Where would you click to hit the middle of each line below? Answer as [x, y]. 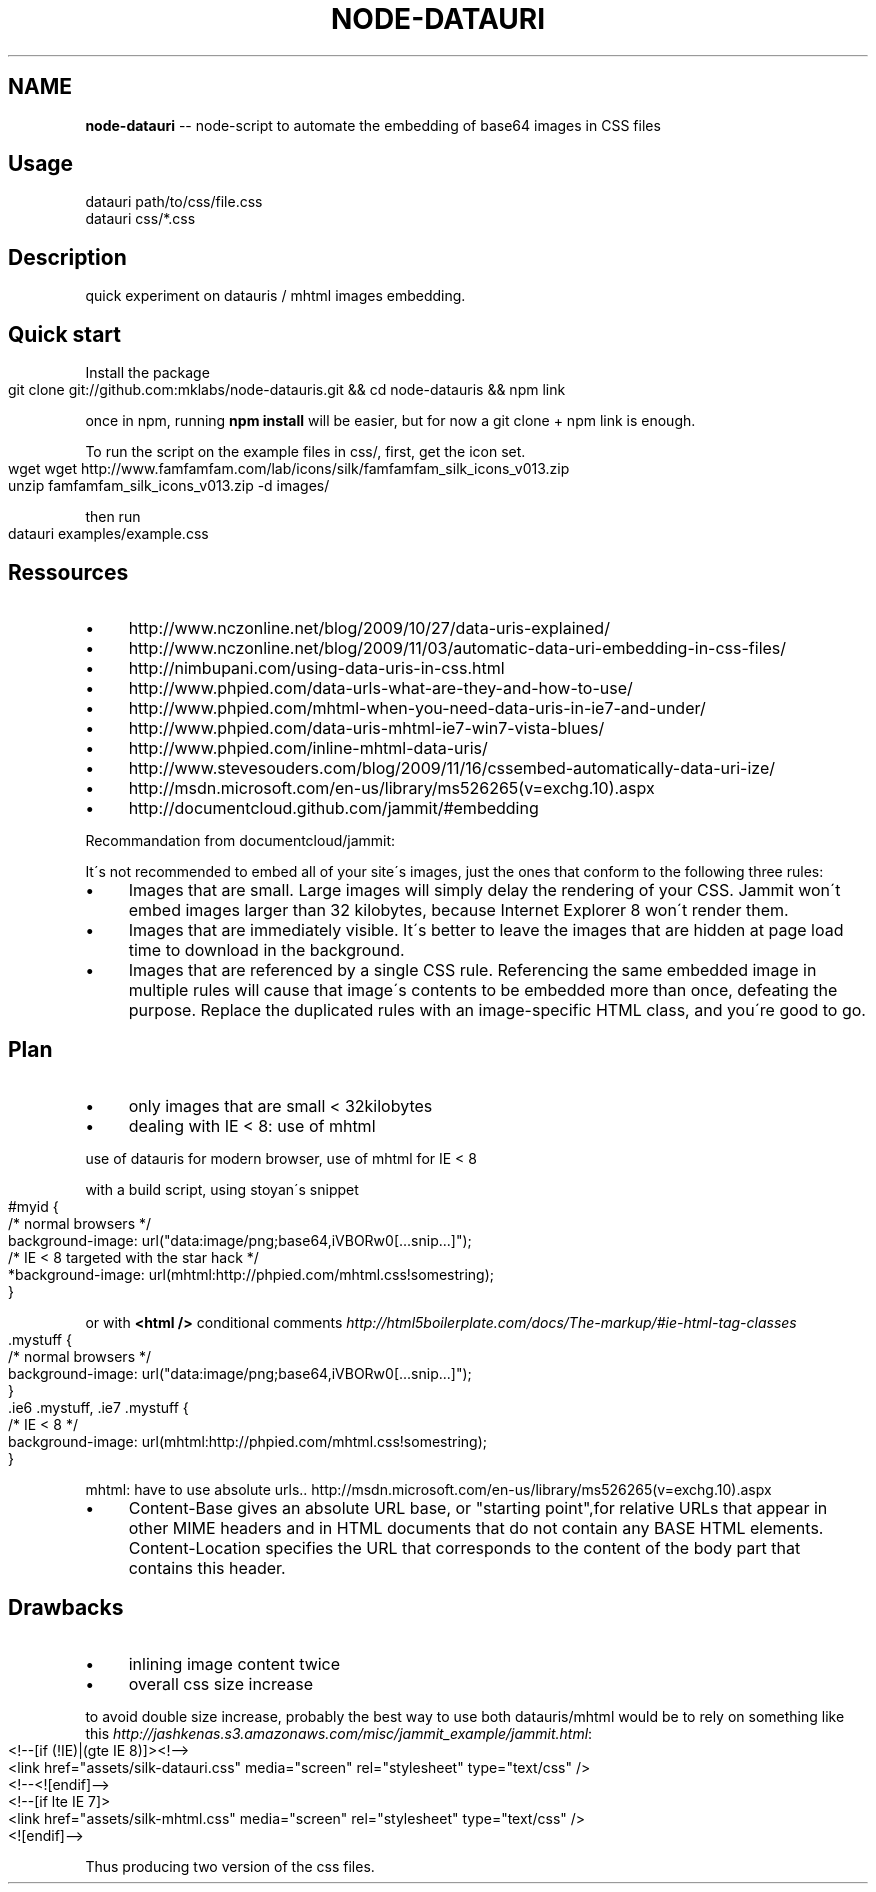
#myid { [33, 1206]
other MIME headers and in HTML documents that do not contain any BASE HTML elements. [476, 1527]
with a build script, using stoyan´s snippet [222, 1189]
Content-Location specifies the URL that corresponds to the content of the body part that [464, 1547]
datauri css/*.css [140, 219]
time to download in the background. [266, 949]
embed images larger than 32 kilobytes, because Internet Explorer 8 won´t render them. [458, 909]
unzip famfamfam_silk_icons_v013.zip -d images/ [169, 486]
